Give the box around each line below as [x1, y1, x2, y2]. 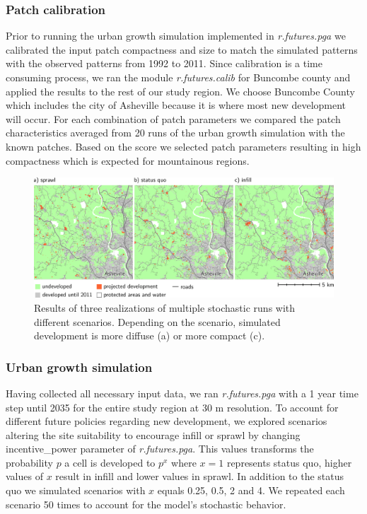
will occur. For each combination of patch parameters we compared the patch [6, 111, 341, 126]
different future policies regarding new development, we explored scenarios [6, 414, 327, 428]
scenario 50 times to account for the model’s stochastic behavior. [6, 496, 286, 511]
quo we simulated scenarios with [6, 483, 146, 498]
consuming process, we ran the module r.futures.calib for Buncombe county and [6, 70, 351, 84]
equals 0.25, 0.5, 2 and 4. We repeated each [157, 483, 345, 498]
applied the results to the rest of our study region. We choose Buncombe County [6, 83, 355, 98]
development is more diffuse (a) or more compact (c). [34, 328, 265, 343]
